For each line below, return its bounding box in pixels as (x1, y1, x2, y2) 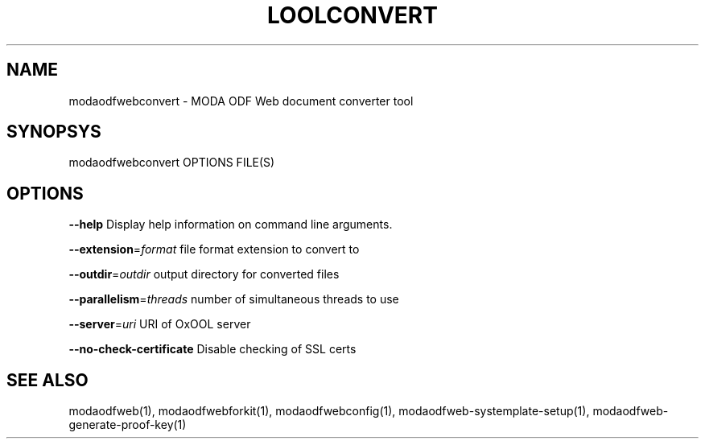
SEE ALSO (6, 369, 89, 390)
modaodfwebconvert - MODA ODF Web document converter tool (68, 93, 414, 108)
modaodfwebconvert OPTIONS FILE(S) (68, 155, 275, 170)
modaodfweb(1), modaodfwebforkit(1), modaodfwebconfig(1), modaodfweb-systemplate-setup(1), (68, 404, 590, 418)
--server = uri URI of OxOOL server (68, 317, 251, 332)
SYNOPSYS (6, 122, 101, 142)
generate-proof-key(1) (68, 418, 187, 432)
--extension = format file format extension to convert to (68, 242, 360, 257)
